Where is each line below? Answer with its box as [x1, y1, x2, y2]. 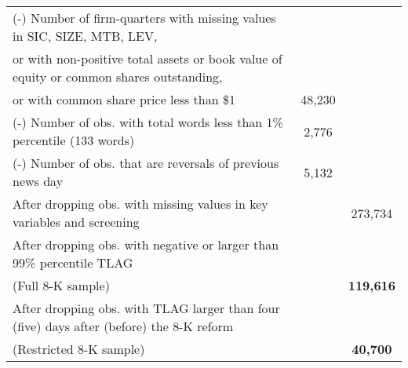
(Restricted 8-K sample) [13, 340, 145, 358]
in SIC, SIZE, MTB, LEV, [13, 27, 158, 45]
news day [13, 172, 64, 190]
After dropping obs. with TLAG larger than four [13, 299, 280, 317]
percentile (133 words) [13, 131, 135, 149]
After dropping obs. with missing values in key [13, 195, 268, 213]
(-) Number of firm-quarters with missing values [13, 9, 276, 27]
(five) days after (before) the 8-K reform [13, 317, 234, 335]
